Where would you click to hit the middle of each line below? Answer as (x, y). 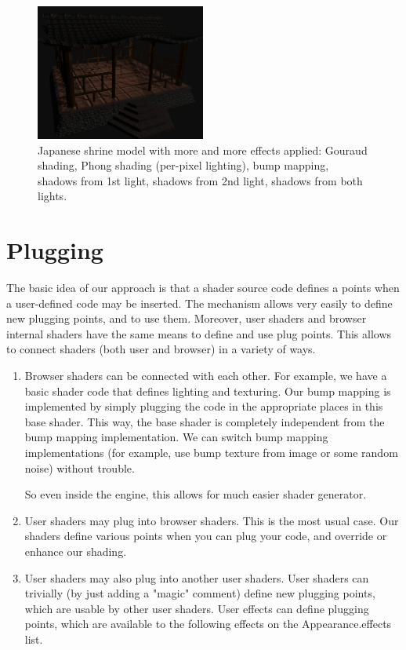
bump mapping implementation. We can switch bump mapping (176, 437)
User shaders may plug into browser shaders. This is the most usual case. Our (212, 520)
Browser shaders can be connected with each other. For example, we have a (206, 375)
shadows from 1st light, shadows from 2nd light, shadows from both (200, 180)
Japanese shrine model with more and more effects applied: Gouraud (203, 150)
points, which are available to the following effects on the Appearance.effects (208, 624)
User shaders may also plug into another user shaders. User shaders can (197, 577)
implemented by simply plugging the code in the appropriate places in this (204, 406)
